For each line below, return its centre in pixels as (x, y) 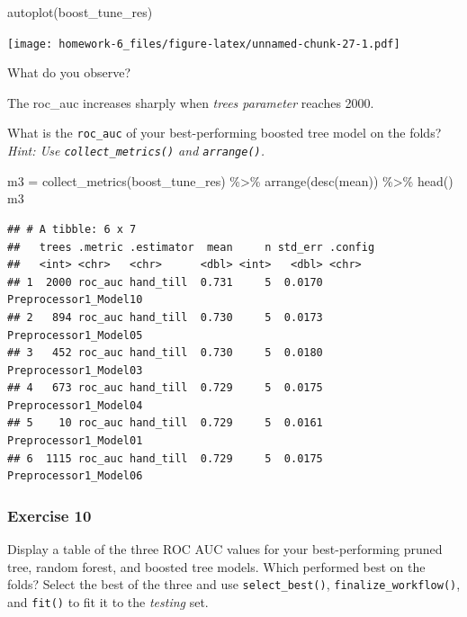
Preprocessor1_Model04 (75, 405)
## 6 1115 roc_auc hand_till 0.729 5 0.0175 (165, 458)
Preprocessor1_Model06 (75, 476)
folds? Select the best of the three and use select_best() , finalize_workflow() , (234, 584)
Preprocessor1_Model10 (75, 300)
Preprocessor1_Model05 (75, 335)
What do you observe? (69, 72)
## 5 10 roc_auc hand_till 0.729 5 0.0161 (165, 423)
